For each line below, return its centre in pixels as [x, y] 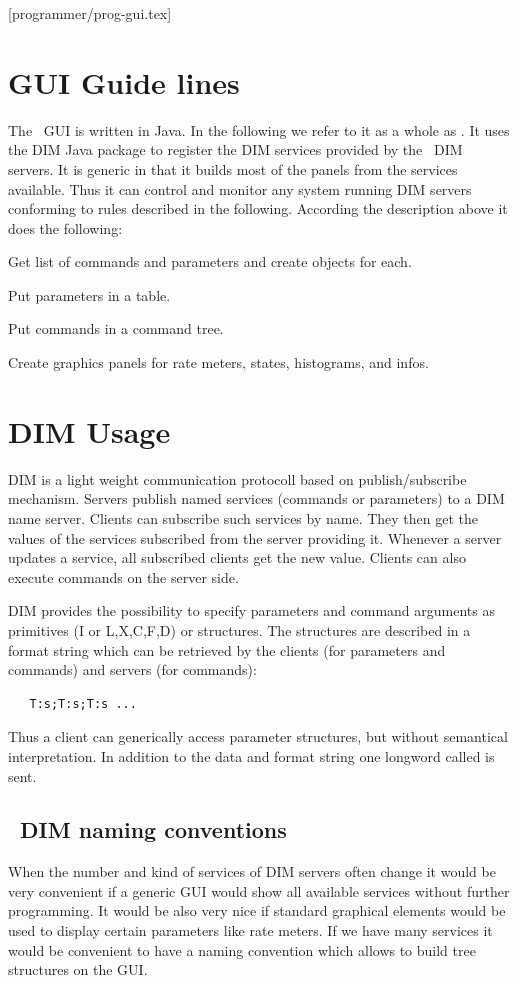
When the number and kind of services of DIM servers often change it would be [252, 871]
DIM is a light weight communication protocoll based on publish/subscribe [237, 478]
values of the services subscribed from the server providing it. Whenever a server [255, 537]
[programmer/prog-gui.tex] [90, 13]
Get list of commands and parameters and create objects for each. [210, 261]
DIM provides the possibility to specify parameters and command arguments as [251, 610]
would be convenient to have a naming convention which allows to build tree [242, 949]
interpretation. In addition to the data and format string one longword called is [251, 755]
